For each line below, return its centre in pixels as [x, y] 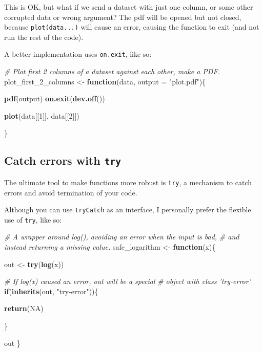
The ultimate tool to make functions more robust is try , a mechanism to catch [128, 182]
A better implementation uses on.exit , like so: [78, 54]
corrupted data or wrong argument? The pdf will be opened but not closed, [123, 17]
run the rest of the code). [44, 37]
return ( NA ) [24, 308]
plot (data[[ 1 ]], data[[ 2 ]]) [42, 115]
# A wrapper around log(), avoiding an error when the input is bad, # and [122, 237]
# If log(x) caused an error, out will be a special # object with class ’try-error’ [127, 281]
